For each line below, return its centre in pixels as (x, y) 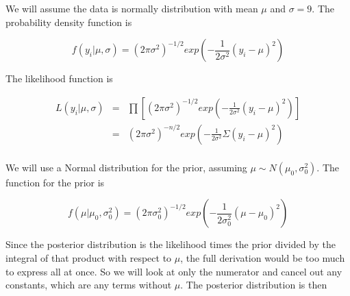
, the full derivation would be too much (263, 258)
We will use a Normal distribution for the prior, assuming (126, 167)
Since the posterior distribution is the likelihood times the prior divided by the (171, 244)
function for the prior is (55, 182)
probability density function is (69, 22)
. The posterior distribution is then (254, 285)
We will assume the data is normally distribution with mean (132, 8)
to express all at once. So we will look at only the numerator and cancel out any (174, 271)
